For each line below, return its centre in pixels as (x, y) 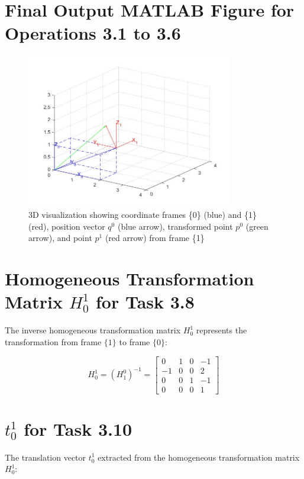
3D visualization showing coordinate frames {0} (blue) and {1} (143, 215)
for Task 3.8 (145, 302)
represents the (221, 330)
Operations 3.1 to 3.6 (93, 33)
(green (257, 226)
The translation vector (46, 457)
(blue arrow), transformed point (175, 226)
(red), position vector (67, 226)
